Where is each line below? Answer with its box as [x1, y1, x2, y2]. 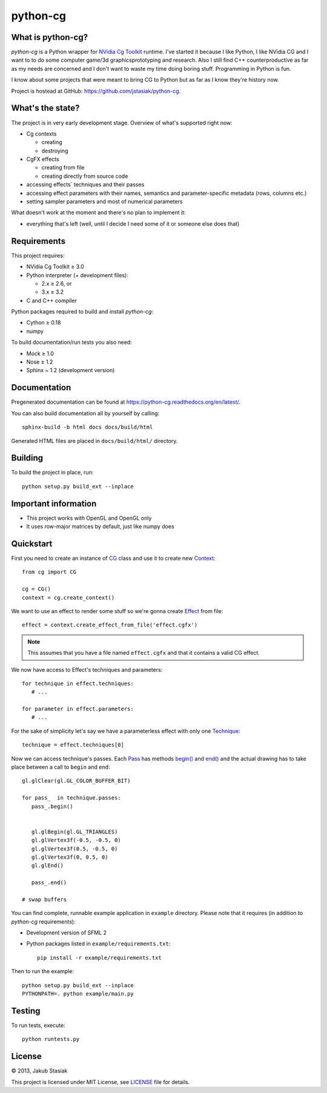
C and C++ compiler [26, 297, 77, 304]
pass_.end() [31, 879, 67, 886]
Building [11, 453, 44, 463]
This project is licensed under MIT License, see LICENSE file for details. [11, 1078, 190, 1086]
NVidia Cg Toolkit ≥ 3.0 [26, 263, 84, 271]
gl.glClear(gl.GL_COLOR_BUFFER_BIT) [22, 778, 131, 784]
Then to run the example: [11, 968, 74, 975]
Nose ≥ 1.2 [26, 358, 53, 366]
